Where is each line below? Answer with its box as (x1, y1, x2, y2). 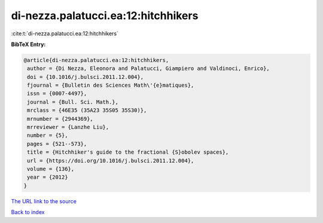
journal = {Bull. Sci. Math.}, (27, 99, 119, 105)
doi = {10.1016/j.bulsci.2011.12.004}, (27, 74, 144, 80)
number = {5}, (27, 132, 68, 139)
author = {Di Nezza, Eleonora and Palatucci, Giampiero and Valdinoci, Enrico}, (27, 65, 270, 72)
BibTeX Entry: (11, 41, 46, 48)
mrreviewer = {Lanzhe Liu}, (27, 124, 109, 131)
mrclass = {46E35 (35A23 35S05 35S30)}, (27, 107, 147, 114)
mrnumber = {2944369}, (27, 115, 94, 122)
